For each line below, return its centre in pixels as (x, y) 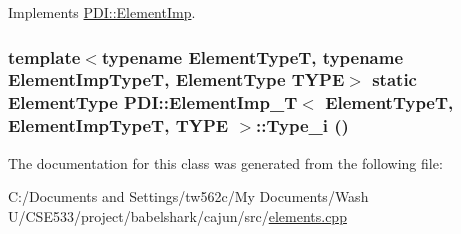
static (394, 79)
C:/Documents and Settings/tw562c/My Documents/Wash (188, 196)
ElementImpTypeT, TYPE (118, 125)
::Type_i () (302, 125)
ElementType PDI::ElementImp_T (153, 102)
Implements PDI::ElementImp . (102, 12)
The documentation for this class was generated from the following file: (225, 162)
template (44, 56)
